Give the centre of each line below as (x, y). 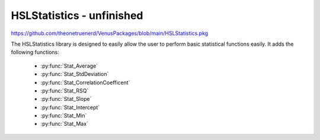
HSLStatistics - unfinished (77, 15)
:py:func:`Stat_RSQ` (65, 90)
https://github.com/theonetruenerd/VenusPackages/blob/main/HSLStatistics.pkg (110, 33)
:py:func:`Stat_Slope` (66, 99)
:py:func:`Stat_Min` (64, 116)
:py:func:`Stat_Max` (65, 124)
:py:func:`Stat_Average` (69, 66)
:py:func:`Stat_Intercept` (70, 107)
